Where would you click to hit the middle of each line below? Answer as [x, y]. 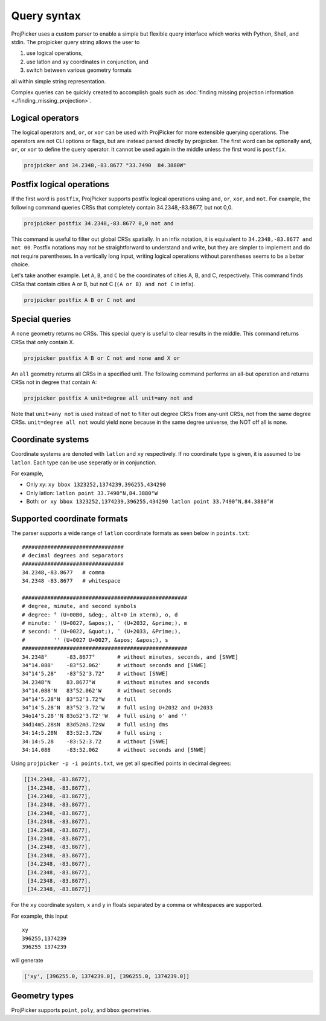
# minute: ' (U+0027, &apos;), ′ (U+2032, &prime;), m [105, 623]
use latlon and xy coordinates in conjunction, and [88, 62]
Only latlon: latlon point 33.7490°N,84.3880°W [92, 493]
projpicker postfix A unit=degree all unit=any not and [108, 398]
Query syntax [46, 16]
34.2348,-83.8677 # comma [63, 572]
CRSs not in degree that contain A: [54, 382]
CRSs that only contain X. [43, 342]
